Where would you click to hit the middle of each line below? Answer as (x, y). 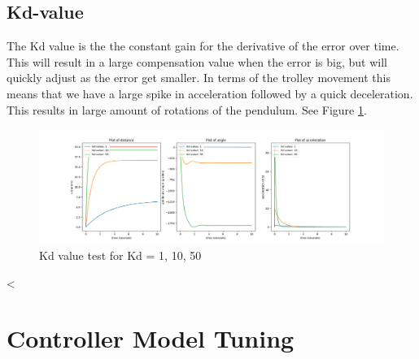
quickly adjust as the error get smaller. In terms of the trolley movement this (199, 78)
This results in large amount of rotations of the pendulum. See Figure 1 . (187, 109)
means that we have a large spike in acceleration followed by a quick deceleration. (210, 93)
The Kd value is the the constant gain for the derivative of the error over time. (203, 46)
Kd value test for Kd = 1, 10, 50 (120, 255)
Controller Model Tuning (151, 338)
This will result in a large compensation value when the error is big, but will (197, 61)
